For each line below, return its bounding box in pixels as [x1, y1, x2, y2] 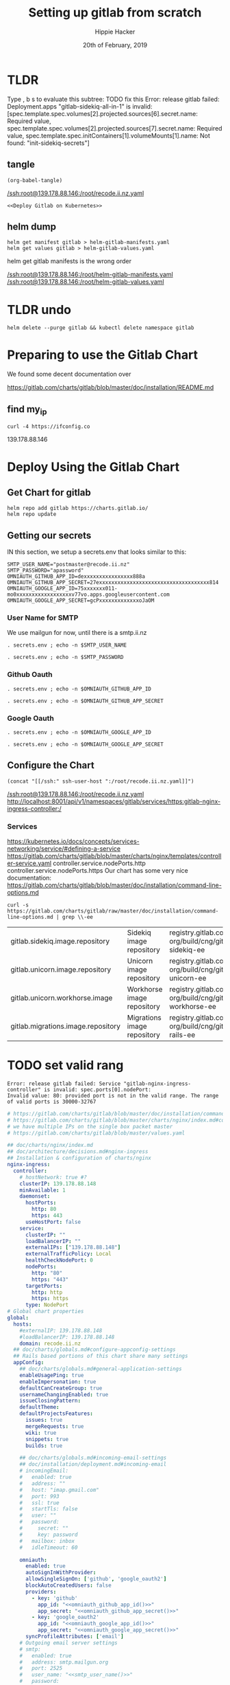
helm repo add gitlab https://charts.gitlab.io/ [7, 505, 149, 512]
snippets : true [25, 1436, 69, 1442]
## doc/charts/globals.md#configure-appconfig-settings [13, 1346, 176, 1353]
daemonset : [19, 1193, 51, 1200]
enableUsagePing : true [19, 1372, 84, 1379]
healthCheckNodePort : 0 [25, 1257, 94, 1264]
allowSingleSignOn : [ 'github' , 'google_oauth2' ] [25, 1576, 167, 1583]
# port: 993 [19, 1493, 60, 1499]
